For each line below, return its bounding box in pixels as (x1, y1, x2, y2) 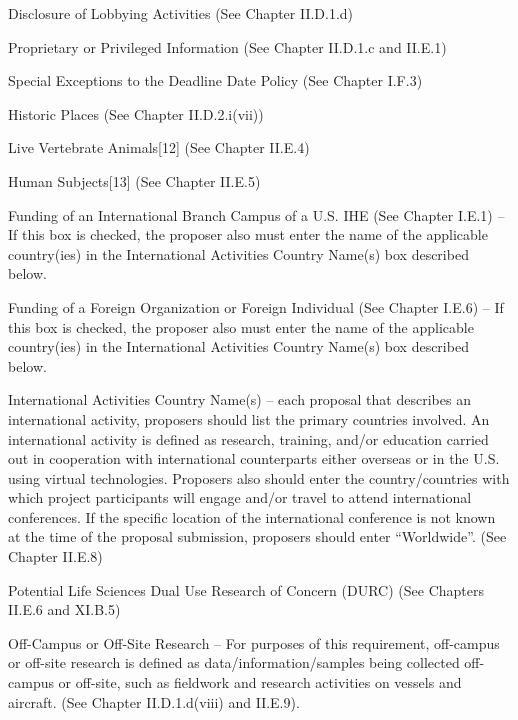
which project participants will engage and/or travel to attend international (8, 487, 472, 508)
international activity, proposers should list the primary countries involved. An (8, 408, 490, 429)
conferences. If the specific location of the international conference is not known (8, 506, 496, 527)
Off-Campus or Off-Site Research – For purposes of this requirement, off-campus (8, 632, 500, 653)
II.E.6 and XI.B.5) (8, 599, 121, 620)
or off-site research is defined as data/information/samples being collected (8, 652, 460, 673)
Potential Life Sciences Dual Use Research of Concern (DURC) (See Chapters (8, 579, 484, 600)
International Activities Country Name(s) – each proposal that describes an (8, 389, 471, 410)
